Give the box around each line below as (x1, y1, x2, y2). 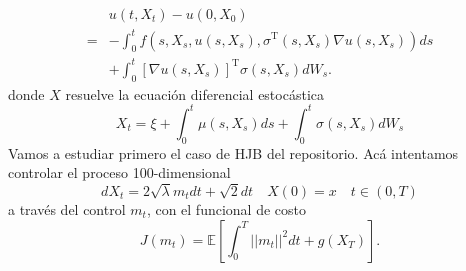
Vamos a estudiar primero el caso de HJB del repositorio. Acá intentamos (8, 142, 459, 163)
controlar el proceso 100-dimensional (8, 162, 231, 183)
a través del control (8, 198, 126, 219)
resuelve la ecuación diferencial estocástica (65, 83, 324, 104)
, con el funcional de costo (146, 198, 306, 219)
